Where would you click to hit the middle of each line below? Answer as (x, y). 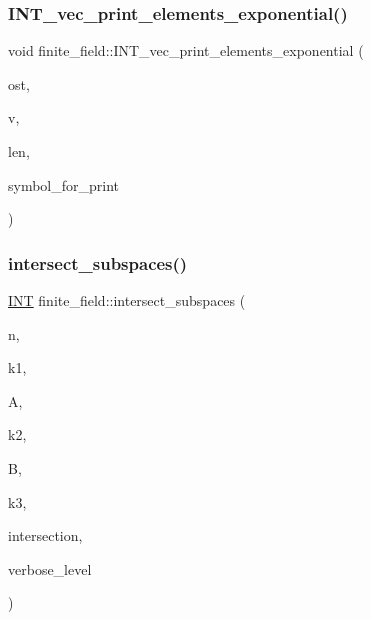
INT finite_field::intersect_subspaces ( (127, 300)
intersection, (45, 535)
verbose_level (50, 568)
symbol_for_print (64, 184)
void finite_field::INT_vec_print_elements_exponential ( (186, 50)
